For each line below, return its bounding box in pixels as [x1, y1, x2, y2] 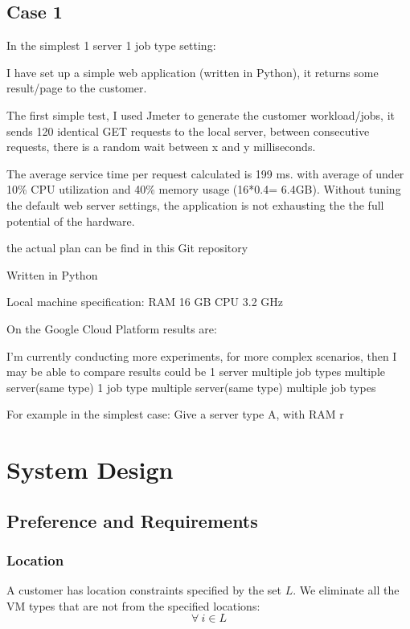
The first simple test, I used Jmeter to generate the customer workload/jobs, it [6, 106, 396, 123]
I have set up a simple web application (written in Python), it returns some [6, 63, 379, 80]
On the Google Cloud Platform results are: [6, 320, 217, 337]
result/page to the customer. [6, 80, 147, 96]
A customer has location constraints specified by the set [6, 582, 281, 598]
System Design [6, 453, 174, 486]
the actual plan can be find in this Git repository [6, 239, 248, 256]
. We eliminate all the [293, 582, 400, 598]
